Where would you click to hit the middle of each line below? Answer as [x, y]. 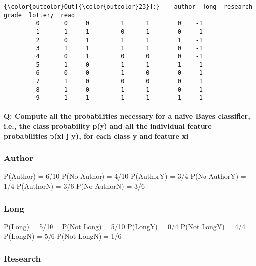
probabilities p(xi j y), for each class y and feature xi [96, 135]
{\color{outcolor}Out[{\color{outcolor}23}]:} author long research [128, 7]
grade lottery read [40, 15]
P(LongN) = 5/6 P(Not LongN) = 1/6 [63, 236]
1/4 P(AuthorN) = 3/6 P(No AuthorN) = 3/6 [74, 186]
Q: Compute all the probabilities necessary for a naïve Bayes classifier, [127, 116]
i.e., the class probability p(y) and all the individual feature [108, 126]
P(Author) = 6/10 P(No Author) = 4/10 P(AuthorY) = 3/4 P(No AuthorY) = [125, 176]
